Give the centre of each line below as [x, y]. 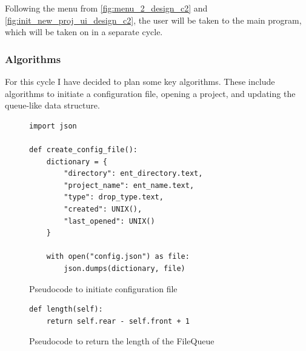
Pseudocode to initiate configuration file [103, 288]
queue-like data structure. [52, 105]
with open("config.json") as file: [118, 257]
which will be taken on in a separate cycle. [84, 32]
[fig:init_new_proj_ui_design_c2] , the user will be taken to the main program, [153, 20]
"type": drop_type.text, [114, 197]
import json [53, 126]
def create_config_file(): [83, 149]
